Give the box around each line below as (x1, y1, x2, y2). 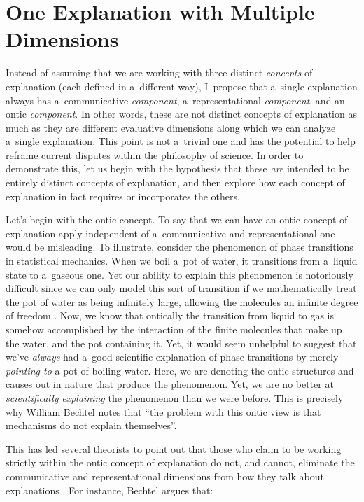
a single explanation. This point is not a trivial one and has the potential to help (6, 134, 356, 148)
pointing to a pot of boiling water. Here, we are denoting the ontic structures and (6, 363, 354, 377)
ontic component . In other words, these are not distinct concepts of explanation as (6, 106, 357, 121)
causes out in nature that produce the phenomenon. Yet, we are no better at (6, 377, 334, 391)
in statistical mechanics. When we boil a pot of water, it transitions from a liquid (6, 253, 358, 268)
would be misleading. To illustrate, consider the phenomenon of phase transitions (6, 239, 353, 254)
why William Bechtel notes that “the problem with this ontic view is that (6, 404, 321, 419)
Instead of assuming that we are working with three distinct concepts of (6, 65, 313, 80)
